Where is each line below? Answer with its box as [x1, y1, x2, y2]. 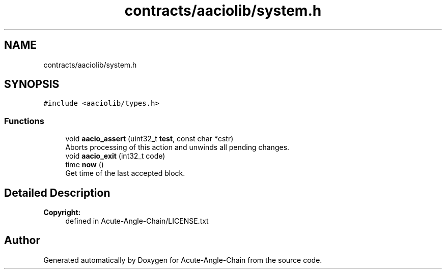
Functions [4, 115, 44, 126]
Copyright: [43, 208, 81, 217]
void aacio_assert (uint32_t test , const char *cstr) [65, 134, 234, 143]
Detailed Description [4, 186, 110, 199]
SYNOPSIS [4, 78, 60, 91]
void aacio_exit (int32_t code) [65, 151, 165, 161]
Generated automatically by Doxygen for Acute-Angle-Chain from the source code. [43, 255, 322, 264]
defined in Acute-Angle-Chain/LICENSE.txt [65, 217, 209, 226]
